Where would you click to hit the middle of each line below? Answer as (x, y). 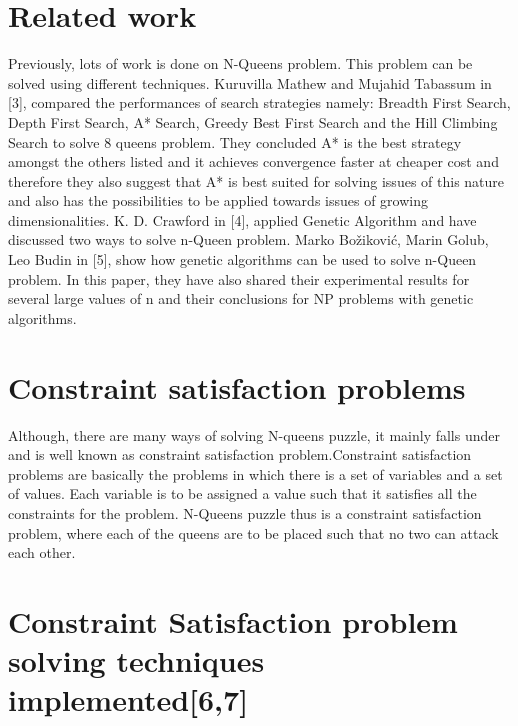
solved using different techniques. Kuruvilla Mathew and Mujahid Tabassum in (250, 82)
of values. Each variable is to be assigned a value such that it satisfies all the (242, 493)
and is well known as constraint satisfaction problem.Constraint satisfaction (240, 454)
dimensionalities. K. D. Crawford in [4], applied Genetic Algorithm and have (242, 219)
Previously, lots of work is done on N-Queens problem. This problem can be (240, 63)
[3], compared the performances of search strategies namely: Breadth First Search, (259, 102)
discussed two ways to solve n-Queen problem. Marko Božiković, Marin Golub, (248, 239)
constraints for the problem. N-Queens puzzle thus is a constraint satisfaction (245, 512)
